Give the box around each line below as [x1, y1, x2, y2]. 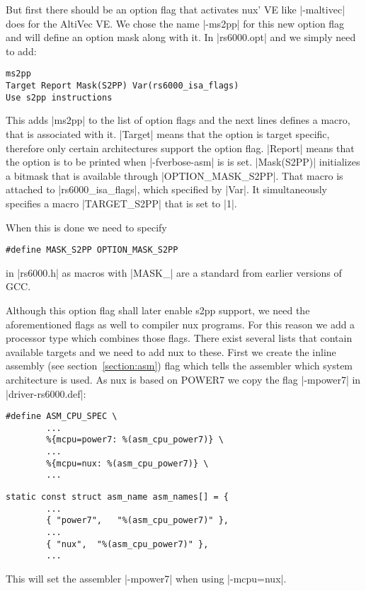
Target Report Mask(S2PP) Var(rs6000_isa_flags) [6, 81, 239, 91]
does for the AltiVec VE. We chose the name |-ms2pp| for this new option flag [6, 16, 345, 30]
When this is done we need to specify [6, 219, 167, 234]
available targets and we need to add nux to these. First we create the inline [6, 344, 336, 359]
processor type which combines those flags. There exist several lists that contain [6, 331, 353, 345]
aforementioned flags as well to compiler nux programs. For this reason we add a [6, 316, 355, 331]
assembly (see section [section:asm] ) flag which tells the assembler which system [6, 358, 353, 373]
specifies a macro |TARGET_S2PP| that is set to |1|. [6, 195, 237, 210]
